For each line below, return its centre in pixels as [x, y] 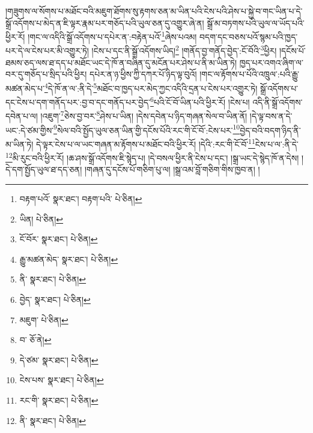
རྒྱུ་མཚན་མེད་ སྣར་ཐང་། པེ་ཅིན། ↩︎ [69, 259]
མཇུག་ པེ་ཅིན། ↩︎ [44, 319]
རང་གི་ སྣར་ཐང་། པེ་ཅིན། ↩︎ [59, 400]
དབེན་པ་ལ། [22, 116]
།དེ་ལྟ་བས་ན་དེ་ [271, 116]
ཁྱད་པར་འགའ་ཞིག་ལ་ [271, 62]
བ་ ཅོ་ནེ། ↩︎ [35, 340]
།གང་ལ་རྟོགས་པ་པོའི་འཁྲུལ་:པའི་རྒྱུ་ [250, 74]
